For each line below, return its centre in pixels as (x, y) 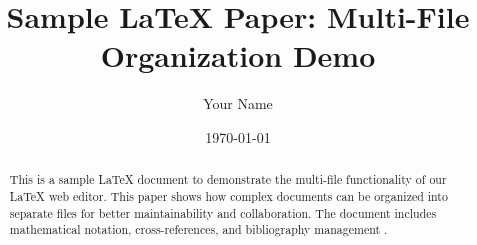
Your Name (238, 103)
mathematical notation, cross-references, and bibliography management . (198, 229)
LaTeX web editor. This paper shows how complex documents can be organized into (228, 195)
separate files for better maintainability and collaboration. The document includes (223, 212)
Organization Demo (238, 55)
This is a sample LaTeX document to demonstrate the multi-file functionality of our (228, 179)
